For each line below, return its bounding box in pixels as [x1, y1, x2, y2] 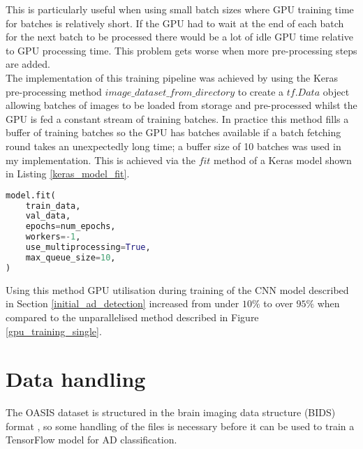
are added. [6, 57, 50, 71]
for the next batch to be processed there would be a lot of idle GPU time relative [6, 29, 353, 44]
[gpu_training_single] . [6, 323, 102, 338]
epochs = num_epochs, [25, 221, 116, 232]
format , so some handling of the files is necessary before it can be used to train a [6, 418, 355, 433]
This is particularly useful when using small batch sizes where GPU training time [6, 2, 354, 16]
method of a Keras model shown [214, 152, 352, 167]
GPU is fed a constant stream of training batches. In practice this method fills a [6, 111, 349, 126]
